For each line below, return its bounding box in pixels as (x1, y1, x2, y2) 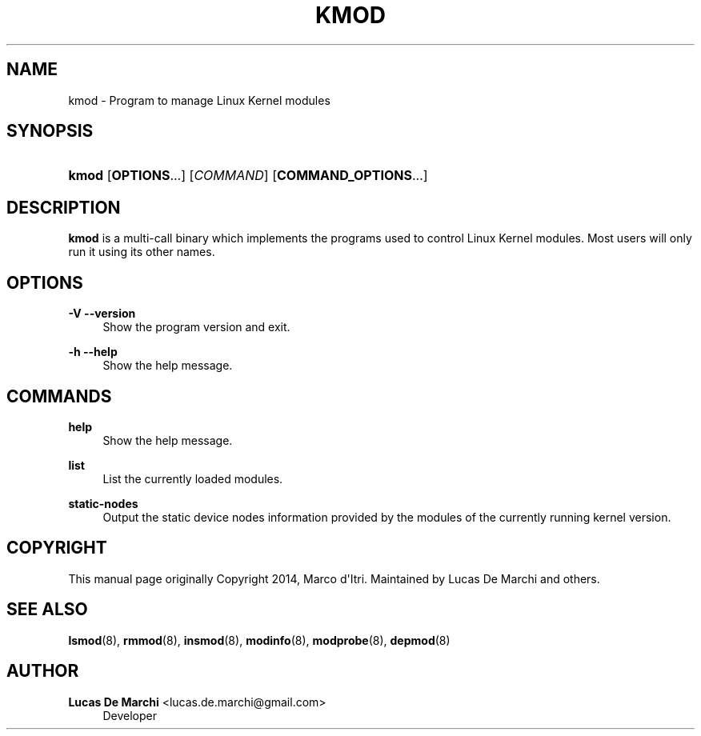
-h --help (68, 345, 118, 359)
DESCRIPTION (6, 197, 121, 218)
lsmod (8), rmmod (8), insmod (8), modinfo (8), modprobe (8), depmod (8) (68, 633, 451, 647)
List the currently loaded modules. (102, 471, 283, 486)
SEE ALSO (6, 599, 88, 620)
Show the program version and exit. (102, 320, 290, 334)
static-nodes (68, 496, 138, 510)
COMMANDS (6, 386, 112, 406)
